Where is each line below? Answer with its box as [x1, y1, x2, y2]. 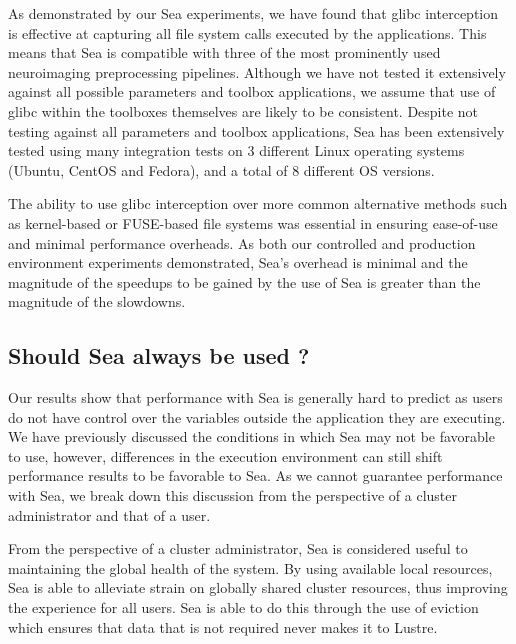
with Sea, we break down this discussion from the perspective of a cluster [8, 485, 457, 506]
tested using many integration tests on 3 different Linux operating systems [8, 140, 465, 161]
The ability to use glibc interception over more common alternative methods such [8, 193, 508, 214]
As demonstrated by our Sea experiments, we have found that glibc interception [8, 3, 498, 23]
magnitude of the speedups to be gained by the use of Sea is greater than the [8, 271, 481, 292]
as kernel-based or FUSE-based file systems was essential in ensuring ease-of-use [8, 212, 498, 233]
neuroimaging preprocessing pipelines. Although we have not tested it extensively [8, 61, 506, 82]
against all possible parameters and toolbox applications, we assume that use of [8, 81, 496, 102]
